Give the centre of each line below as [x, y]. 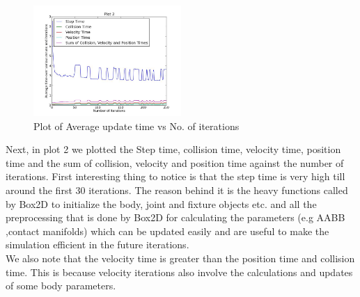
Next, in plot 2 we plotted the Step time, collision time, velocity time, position [173, 149]
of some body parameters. [61, 286]
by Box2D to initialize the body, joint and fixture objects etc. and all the [161, 203]
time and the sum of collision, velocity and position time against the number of [175, 162]
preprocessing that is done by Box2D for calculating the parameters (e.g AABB [175, 217]
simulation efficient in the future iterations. [97, 244]
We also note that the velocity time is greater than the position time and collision [180, 258]
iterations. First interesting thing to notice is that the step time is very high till [175, 176]
